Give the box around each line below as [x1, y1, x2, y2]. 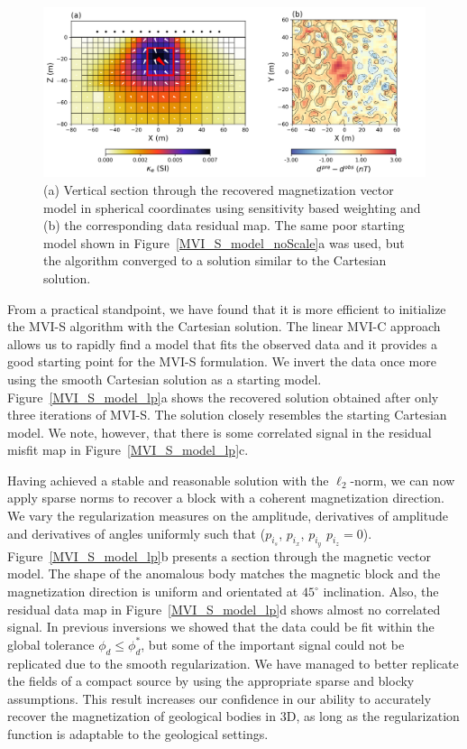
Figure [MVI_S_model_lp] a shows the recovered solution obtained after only [7, 387, 439, 406]
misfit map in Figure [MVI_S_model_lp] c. [7, 440, 249, 459]
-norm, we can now [350, 470, 455, 489]
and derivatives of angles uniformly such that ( [7, 523, 266, 542]
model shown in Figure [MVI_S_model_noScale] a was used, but [43, 233, 405, 252]
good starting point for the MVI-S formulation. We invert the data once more [7, 352, 436, 371]
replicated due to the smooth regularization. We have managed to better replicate [7, 653, 459, 672]
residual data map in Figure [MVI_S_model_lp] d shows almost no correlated [7, 599, 441, 618]
